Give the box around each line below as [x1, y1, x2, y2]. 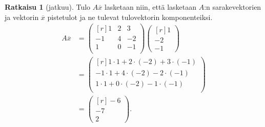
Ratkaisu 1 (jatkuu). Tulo [5, 2, 91, 12]
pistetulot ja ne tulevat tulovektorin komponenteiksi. [47, 11, 213, 22]
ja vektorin [5, 11, 39, 22]
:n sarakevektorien [204, 2, 261, 12]
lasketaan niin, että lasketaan [104, 2, 196, 12]
